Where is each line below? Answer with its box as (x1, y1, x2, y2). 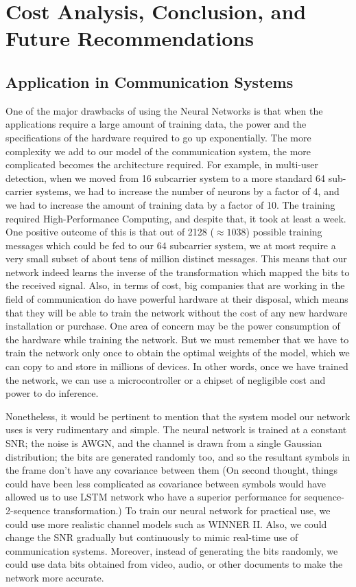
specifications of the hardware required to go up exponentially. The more (5, 130, 311, 144)
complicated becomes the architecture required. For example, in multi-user (5, 157, 318, 172)
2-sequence (5, 503, 51, 517)
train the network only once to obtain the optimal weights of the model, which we (5, 345, 350, 360)
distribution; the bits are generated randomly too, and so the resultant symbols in (5, 449, 351, 463)
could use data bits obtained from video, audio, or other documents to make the (5, 557, 343, 571)
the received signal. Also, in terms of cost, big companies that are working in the (5, 278, 345, 292)
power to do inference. (5, 386, 99, 400)
